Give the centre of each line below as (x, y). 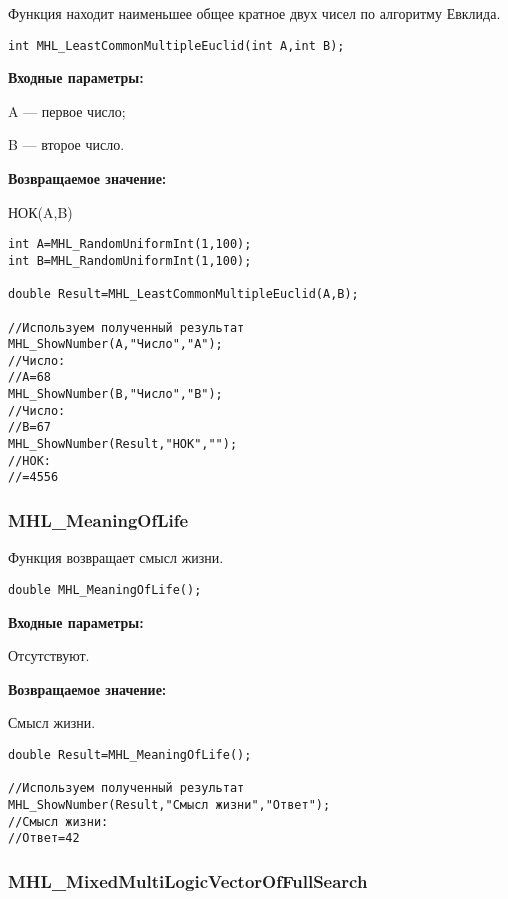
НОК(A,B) (40, 211)
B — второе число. (66, 144)
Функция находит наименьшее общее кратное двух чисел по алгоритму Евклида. (254, 13)
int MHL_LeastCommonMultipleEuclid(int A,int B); (176, 45)
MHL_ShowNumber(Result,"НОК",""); (123, 444)
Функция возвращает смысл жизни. (116, 557)
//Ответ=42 (44, 838)
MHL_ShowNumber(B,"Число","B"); (115, 394)
